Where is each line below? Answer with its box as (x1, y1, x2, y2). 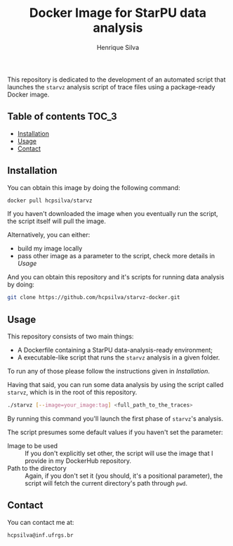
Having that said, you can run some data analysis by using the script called (7, 381, 224, 389)
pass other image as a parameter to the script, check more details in (17, 252, 215, 260)
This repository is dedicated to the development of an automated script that (7, 75, 226, 84)
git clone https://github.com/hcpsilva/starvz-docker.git (7, 294, 180, 301)
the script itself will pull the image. (7, 217, 107, 226)
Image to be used (7, 442, 58, 450)
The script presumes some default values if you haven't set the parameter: (7, 428, 223, 436)
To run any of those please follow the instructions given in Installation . (7, 367, 211, 376)
